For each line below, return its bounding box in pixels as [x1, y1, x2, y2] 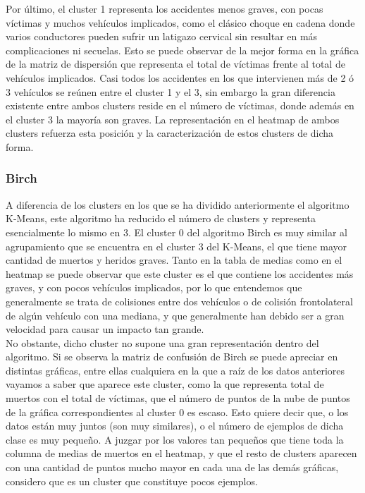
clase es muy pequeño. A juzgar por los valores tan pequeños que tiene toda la [6, 432, 344, 446]
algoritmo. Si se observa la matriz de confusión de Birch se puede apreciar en [6, 349, 338, 364]
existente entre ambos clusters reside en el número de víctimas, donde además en [6, 98, 354, 113]
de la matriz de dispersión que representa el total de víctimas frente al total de [6, 56, 345, 71]
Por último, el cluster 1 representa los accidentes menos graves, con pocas [6, 1, 323, 16]
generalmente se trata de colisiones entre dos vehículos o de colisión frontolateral [6, 293, 353, 308]
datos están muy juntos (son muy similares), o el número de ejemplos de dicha [6, 418, 344, 433]
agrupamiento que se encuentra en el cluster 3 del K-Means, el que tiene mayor [6, 238, 347, 253]
